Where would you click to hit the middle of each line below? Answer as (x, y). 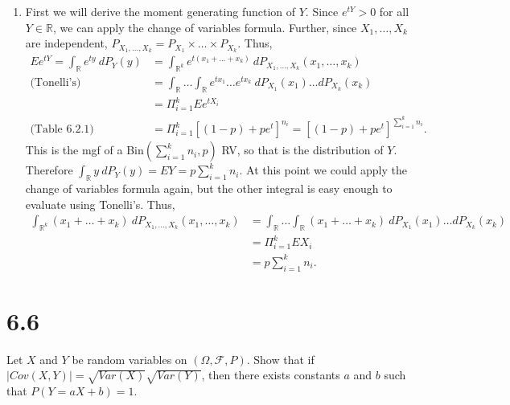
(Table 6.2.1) (62, 130)
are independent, (66, 43)
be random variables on (130, 359)
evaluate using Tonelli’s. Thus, (100, 204)
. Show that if (280, 359)
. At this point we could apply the (323, 170)
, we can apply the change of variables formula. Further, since (205, 27)
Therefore (49, 170)
